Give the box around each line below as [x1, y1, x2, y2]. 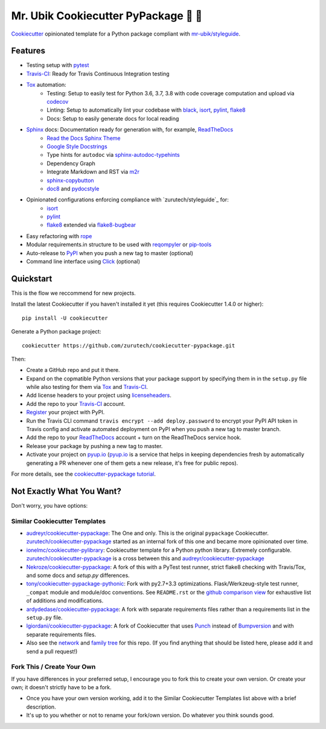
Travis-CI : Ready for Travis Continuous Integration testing [26, 70, 170, 77]
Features [11, 46, 45, 56]
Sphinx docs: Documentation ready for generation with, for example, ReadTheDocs [26, 126, 234, 133]
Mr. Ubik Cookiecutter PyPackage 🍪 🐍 [11, 9, 203, 22]
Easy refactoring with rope [26, 232, 92, 239]
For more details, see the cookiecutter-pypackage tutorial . [11, 470, 156, 478]
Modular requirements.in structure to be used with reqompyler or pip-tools [26, 241, 212, 248]
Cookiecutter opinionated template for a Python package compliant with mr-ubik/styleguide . [11, 30, 241, 37]
